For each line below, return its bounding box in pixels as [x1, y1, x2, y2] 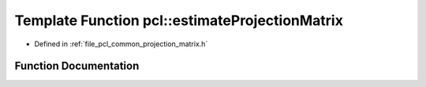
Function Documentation [14, 60, 140, 73]
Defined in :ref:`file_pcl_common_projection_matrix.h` [34, 39, 208, 49]
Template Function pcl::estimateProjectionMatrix [14, 12, 343, 29]
